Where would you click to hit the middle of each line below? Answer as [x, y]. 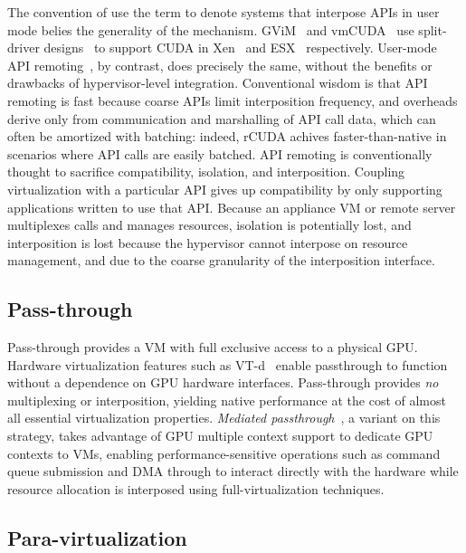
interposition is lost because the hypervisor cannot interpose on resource [208, 242]
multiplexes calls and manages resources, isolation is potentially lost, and [209, 225]
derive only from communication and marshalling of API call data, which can [222, 118]
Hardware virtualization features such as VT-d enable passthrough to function [228, 364]
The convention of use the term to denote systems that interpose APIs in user [223, 12]
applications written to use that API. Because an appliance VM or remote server [232, 207]
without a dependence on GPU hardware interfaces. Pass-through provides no [223, 382]
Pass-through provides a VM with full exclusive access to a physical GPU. [213, 347]
